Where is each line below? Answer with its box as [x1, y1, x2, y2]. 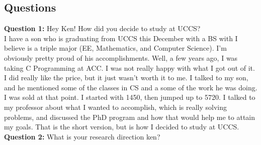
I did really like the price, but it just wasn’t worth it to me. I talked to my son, [4, 72, 248, 83]
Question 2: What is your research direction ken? [4, 131, 160, 141]
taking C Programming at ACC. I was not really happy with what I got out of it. [4, 62, 255, 73]
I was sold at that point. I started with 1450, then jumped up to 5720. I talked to [4, 92, 255, 102]
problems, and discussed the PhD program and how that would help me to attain [4, 111, 255, 122]
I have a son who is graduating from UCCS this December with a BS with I [4, 33, 238, 43]
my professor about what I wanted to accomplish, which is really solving [4, 101, 227, 112]
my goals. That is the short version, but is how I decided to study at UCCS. [4, 121, 239, 132]
